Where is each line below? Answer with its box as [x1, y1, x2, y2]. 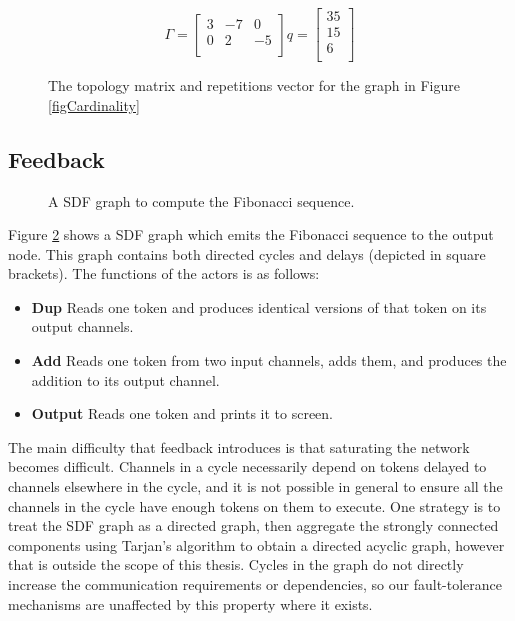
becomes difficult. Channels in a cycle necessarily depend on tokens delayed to [8, 456, 487, 477]
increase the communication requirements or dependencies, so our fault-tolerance [8, 574, 503, 595]
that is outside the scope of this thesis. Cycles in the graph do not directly [8, 554, 464, 575]
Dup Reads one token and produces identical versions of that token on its [31, 296, 487, 317]
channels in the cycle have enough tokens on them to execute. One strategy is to [8, 495, 501, 516]
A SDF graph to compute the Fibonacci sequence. [48, 190, 355, 211]
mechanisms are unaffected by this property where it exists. [8, 593, 373, 614]
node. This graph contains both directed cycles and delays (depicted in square [8, 243, 486, 264]
